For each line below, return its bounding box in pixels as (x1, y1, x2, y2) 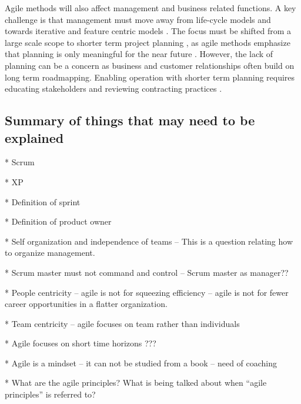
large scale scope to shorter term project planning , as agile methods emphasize (5, 36, 290, 48)
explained (5, 128, 64, 146)
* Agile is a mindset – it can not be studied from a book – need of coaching (5, 356, 277, 369)
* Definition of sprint (5, 195, 81, 208)
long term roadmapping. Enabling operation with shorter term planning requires (5, 71, 295, 83)
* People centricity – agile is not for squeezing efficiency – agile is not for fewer (5, 286, 289, 298)
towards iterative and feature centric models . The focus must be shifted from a (5, 25, 292, 37)
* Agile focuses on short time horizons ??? (5, 337, 156, 349)
